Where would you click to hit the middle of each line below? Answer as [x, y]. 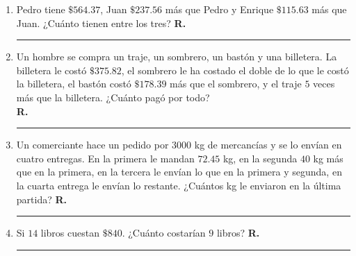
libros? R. [238, 233]
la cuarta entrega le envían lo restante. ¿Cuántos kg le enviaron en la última [179, 185]
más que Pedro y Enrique [219, 9]
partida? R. [42, 199]
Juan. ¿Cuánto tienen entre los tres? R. [101, 23]
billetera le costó [51, 70]
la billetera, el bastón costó [74, 84]
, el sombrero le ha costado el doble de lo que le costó [235, 70]
